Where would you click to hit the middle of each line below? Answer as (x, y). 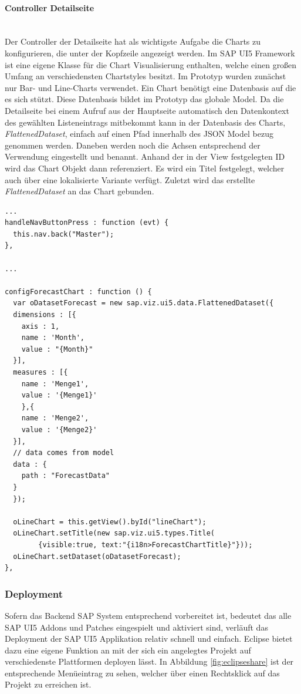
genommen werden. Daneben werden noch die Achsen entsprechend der (133, 145)
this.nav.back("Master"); (64, 234)
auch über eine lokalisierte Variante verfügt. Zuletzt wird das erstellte (130, 179)
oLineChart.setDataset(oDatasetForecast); (97, 556)
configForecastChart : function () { (78, 292)
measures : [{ (40, 373)
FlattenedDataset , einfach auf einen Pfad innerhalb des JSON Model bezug (139, 134)
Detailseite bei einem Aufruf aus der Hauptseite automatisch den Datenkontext (147, 110)
